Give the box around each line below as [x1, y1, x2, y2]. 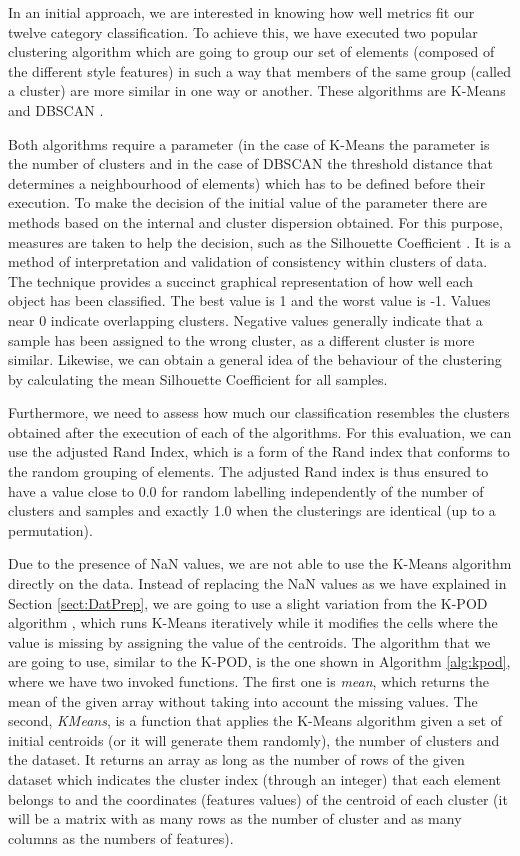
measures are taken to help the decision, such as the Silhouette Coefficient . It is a [8, 231, 511, 252]
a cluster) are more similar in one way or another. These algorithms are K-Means [8, 80, 506, 101]
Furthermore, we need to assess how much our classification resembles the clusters [8, 402, 510, 423]
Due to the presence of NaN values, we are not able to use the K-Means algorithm [8, 553, 512, 574]
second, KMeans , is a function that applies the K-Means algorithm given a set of [8, 710, 502, 731]
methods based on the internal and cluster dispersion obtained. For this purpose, [8, 211, 503, 232]
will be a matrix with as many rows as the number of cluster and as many [8, 808, 462, 829]
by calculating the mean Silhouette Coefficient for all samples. [8, 368, 388, 389]
